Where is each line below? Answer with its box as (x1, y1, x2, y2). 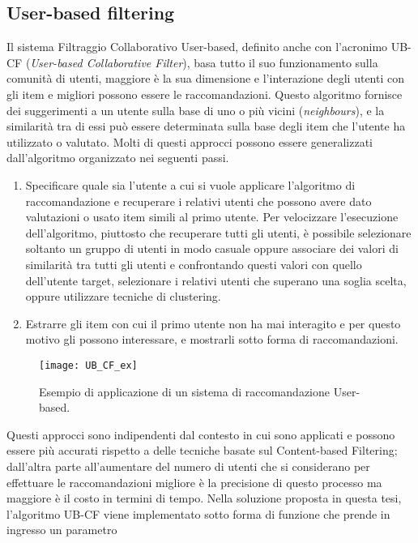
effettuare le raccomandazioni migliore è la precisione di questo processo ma (6, 473, 382, 490)
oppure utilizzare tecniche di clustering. (25, 288, 221, 305)
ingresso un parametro (6, 521, 117, 538)
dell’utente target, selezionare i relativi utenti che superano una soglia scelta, (25, 271, 407, 289)
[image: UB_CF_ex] (39, 359, 138, 371)
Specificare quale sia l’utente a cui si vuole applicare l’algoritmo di (25, 176, 356, 193)
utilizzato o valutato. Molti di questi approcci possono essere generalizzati (6, 133, 373, 150)
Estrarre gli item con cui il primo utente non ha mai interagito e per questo (25, 314, 401, 331)
